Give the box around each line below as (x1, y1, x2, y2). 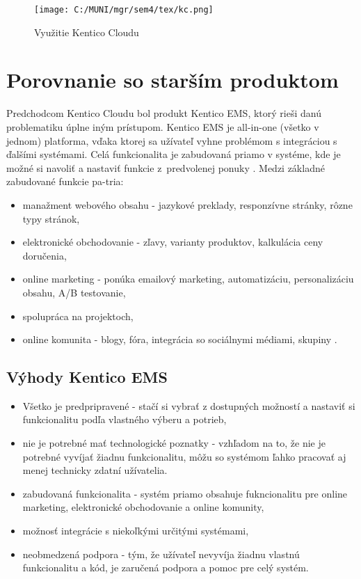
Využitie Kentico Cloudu (34, 24, 139, 39)
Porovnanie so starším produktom (6, 65, 339, 94)
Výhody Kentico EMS (6, 366, 168, 388)
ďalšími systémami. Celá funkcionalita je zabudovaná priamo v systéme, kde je (6, 147, 341, 161)
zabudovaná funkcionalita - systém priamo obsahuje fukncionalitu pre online (22, 486, 348, 500)
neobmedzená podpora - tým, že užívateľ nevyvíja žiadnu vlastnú (22, 546, 300, 561)
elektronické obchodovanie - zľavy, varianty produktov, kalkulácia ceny (22, 235, 323, 249)
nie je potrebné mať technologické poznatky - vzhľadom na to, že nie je (22, 436, 326, 450)
